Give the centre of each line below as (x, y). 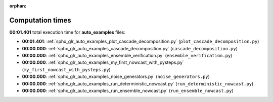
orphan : (18, 6)
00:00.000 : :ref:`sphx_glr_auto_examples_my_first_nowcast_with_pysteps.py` (103, 62)
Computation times (40, 20)
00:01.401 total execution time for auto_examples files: (67, 32)
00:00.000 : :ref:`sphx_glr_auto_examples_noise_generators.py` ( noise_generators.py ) (116, 77)
